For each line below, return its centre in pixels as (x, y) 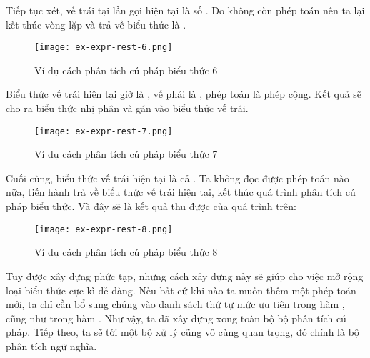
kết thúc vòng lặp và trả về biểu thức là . (96, 24)
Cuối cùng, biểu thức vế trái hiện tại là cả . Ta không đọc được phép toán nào (177, 178)
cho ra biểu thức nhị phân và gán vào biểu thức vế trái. (127, 108)
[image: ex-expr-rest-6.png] (104, 48)
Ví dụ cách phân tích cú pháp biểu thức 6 (126, 70)
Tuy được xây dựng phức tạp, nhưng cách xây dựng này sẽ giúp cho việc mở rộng (185, 275)
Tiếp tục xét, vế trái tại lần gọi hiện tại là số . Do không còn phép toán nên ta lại (185, 10)
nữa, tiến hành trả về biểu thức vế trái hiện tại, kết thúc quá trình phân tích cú (181, 192)
